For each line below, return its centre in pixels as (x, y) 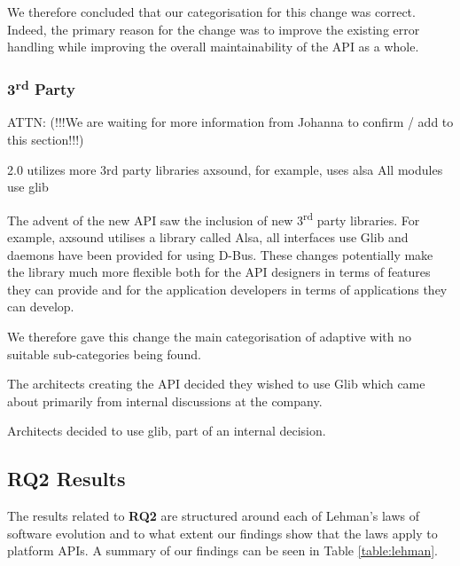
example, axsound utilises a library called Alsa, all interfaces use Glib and (208, 237)
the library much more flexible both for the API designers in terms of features (219, 272)
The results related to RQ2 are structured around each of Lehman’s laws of (214, 516)
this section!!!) (46, 140)
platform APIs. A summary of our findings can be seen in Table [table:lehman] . (223, 550)
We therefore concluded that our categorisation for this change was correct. (211, 12)
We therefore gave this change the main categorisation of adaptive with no (210, 337)
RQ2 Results (66, 479)
